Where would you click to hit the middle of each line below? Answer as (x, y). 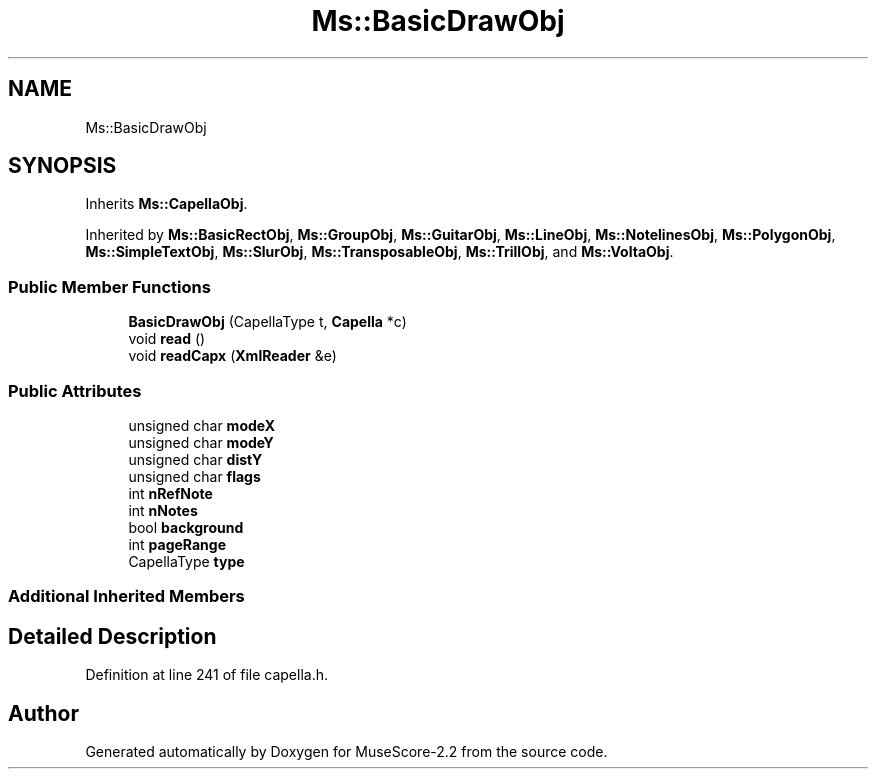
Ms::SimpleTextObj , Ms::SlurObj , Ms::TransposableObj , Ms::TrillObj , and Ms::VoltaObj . (379, 252)
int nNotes (163, 510)
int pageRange (177, 544)
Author (43, 713)
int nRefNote (170, 493)
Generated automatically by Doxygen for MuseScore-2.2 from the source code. (346, 751)
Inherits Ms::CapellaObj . (166, 204)
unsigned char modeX (202, 425)
